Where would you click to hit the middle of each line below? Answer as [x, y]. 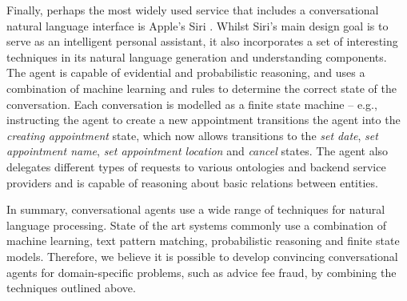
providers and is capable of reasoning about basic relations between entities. [192, 182]
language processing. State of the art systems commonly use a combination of [196, 225]
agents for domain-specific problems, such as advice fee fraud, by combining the [202, 272]
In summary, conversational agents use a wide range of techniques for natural [196, 209]
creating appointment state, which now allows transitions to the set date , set [192, 135]
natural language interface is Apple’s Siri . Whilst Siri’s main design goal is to [198, 25]
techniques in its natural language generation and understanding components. [197, 56]
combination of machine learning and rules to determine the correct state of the [202, 88]
